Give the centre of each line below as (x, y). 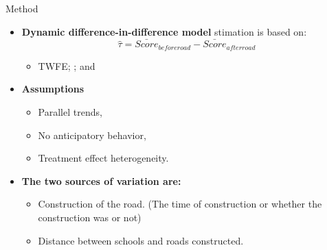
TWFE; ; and (67, 65)
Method (22, 8)
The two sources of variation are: (101, 180)
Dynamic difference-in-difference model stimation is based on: (164, 31)
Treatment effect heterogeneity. (103, 158)
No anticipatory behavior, (92, 135)
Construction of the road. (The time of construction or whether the (180, 204)
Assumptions (53, 89)
